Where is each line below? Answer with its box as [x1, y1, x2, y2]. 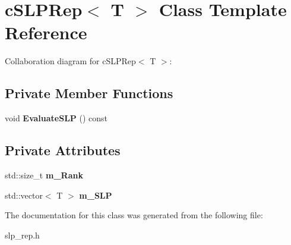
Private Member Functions [5, 84, 173, 102]
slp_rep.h [5, 228, 40, 241]
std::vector [5, 189, 43, 201]
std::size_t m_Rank [5, 168, 83, 181]
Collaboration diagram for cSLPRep [5, 55, 136, 67]
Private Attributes [5, 141, 121, 159]
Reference [5, 20, 87, 45]
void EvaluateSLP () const [5, 112, 108, 124]
